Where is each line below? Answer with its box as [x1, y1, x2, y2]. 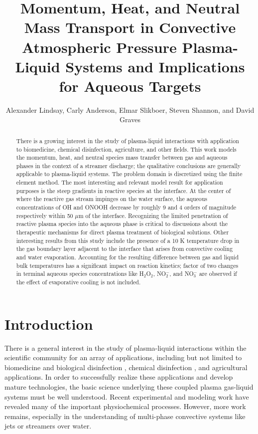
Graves [120, 114, 140, 125]
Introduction [4, 313, 93, 334]
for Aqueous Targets [59, 75, 201, 96]
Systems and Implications [65, 56, 245, 76]
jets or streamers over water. [4, 421, 92, 431]
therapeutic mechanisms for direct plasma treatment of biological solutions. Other [16, 228, 229, 236]
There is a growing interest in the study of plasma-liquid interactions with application [16, 136, 239, 145]
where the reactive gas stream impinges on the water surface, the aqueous [16, 195, 208, 203]
